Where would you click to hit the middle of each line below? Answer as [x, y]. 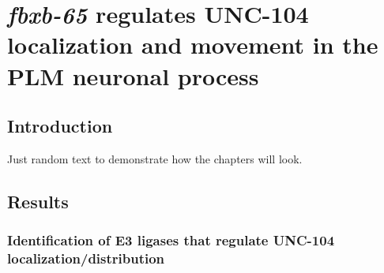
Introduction [60, 126]
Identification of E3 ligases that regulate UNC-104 [171, 240]
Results [38, 201]
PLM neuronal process [133, 75]
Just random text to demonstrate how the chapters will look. [155, 158]
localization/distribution [86, 258]
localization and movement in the [193, 45]
